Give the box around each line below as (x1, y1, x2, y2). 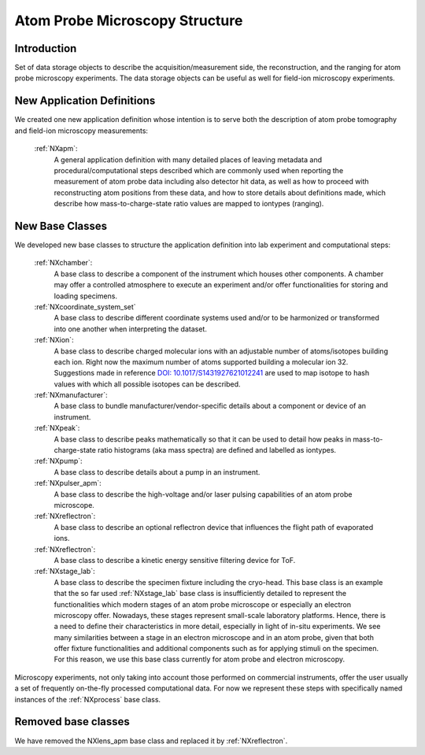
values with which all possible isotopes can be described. (54, 379, 241, 389)
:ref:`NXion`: (34, 335, 74, 345)
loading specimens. (54, 291, 118, 301)
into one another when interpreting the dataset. (54, 324, 208, 334)
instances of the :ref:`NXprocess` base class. (14, 694, 161, 704)
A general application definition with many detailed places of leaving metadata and (54, 154, 323, 165)
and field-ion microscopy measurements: (14, 126, 149, 135)
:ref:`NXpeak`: (34, 424, 80, 433)
